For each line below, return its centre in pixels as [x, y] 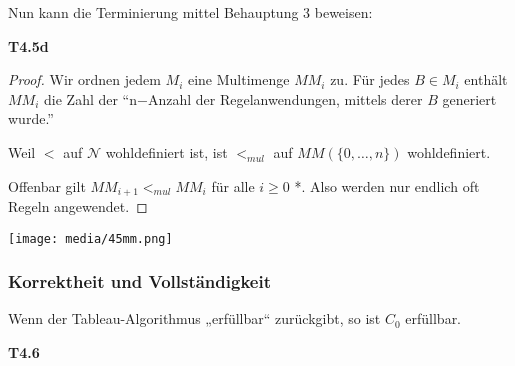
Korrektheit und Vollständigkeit [139, 281]
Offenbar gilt [47, 185]
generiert [469, 98]
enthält [486, 79]
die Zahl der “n [91, 98]
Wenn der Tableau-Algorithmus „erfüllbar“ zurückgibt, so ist [194, 318]
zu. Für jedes [370, 79]
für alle [233, 185]
